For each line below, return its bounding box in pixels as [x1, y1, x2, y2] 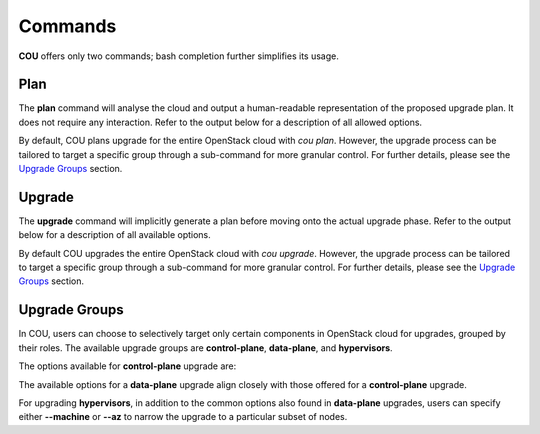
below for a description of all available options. [18, 229, 212, 241]
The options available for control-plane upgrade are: [18, 360, 237, 372]
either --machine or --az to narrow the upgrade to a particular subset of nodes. [18, 411, 348, 423]
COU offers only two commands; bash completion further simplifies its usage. [18, 50, 339, 62]
